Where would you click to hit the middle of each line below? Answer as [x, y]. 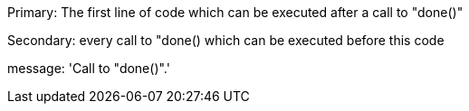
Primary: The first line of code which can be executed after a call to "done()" [235, 12]
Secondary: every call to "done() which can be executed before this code [226, 40]
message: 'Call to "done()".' [89, 68]
